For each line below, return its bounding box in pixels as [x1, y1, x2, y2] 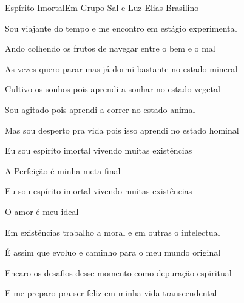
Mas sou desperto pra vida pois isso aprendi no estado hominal [5, 123, 239, 136]
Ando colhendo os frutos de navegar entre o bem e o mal [5, 42, 215, 55]
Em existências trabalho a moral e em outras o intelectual [5, 225, 220, 238]
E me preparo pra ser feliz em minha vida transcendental [5, 287, 217, 299]
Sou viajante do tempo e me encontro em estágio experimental [5, 21, 237, 34]
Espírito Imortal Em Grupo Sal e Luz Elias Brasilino [5, 1, 199, 13]
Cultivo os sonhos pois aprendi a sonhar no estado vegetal [5, 83, 220, 95]
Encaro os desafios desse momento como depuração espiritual [5, 266, 232, 279]
